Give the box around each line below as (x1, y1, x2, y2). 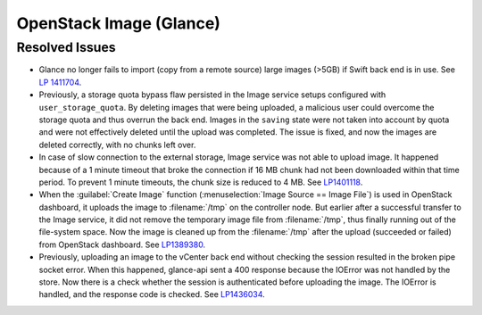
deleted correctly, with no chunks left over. (38, 139, 196, 150)
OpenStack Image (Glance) (16, 13, 220, 33)
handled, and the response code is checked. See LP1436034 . (38, 289, 265, 300)
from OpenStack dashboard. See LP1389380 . (38, 239, 205, 250)
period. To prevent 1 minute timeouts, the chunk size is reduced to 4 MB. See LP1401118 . (38, 177, 363, 187)
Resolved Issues (16, 39, 116, 55)
